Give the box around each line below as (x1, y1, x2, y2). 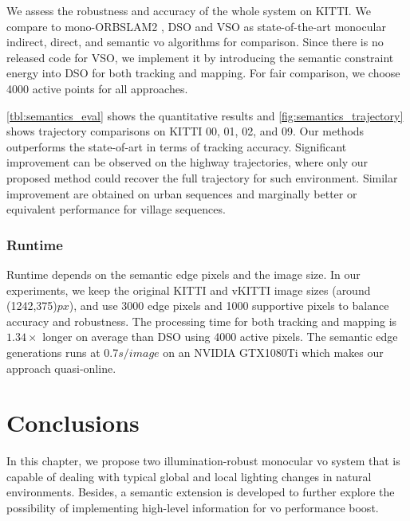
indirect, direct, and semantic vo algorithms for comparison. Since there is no (6, 33, 384, 50)
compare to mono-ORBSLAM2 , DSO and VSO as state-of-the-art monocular (6, 18, 386, 34)
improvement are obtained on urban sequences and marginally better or (6, 185, 357, 202)
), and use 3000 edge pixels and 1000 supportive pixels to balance (69, 297, 389, 314)
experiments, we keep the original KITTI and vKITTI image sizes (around (6, 281, 371, 298)
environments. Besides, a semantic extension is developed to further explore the (6, 484, 395, 500)
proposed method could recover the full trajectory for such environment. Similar (6, 169, 398, 186)
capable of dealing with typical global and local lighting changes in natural (6, 468, 372, 484)
